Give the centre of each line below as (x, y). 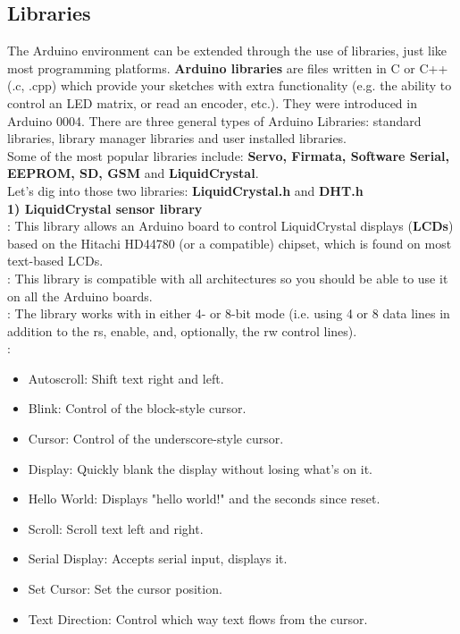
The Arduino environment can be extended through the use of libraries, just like (227, 51)
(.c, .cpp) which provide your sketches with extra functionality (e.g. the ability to (230, 85)
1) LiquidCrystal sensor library (105, 208)
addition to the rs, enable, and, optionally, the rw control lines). (182, 330)
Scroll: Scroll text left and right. (116, 528)
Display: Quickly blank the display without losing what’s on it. (200, 468)
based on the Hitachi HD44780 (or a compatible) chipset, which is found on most (230, 243)
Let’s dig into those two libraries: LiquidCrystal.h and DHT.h (185, 190)
